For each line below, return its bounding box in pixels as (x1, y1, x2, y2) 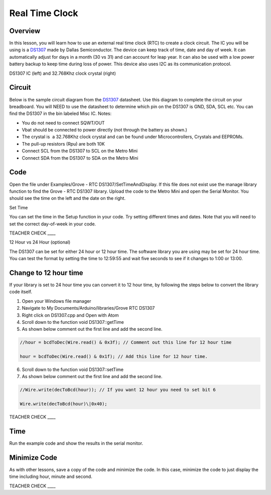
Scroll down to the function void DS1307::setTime (22, 366, 124, 373)
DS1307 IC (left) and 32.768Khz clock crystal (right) (9, 70, 116, 76)
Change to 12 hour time (9, 269, 83, 277)
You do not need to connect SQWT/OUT (22, 119, 105, 126)
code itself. (9, 289, 33, 295)
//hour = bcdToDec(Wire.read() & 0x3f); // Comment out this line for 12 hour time (20, 339, 232, 345)
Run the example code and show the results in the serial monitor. (9, 440, 143, 446)
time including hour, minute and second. (9, 473, 92, 479)
